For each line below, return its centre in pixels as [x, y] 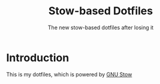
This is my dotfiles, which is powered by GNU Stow [69, 74]
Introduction [38, 57]
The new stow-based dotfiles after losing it [101, 27]
